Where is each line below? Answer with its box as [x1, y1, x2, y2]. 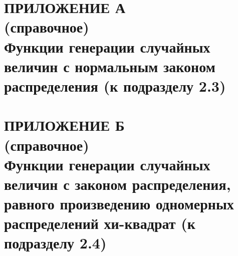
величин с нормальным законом [4, 56, 215, 76]
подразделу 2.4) [4, 232, 107, 253]
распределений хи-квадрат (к [4, 213, 195, 233]
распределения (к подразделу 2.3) [4, 75, 226, 96]
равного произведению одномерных [4, 193, 234, 214]
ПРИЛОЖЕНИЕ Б [4, 115, 125, 135]
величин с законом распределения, [4, 173, 231, 194]
